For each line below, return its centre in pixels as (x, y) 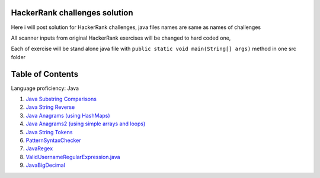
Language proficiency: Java (45, 88)
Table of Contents (45, 74)
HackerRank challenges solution (72, 13)
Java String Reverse (50, 107)
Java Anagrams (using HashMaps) (68, 115)
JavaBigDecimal (45, 165)
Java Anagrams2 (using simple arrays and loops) (86, 124)
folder (18, 57)
